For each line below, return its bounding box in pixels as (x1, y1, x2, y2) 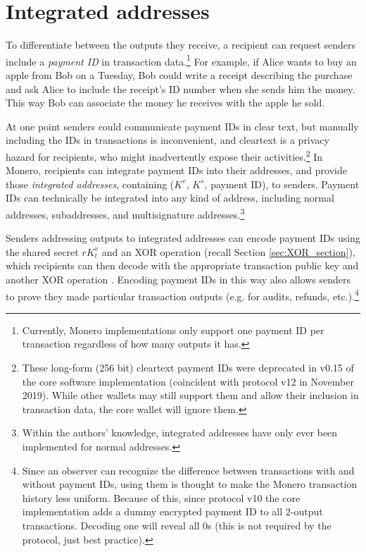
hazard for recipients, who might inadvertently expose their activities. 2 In (6, 147, 323, 164)
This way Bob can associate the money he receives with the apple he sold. (6, 95, 325, 110)
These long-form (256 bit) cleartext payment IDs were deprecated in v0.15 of (22, 360, 354, 375)
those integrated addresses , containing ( (6, 176, 175, 191)
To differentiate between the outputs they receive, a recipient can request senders (6, 37, 356, 52)
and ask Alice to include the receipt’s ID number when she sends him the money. (6, 81, 355, 96)
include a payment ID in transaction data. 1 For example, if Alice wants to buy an (6, 51, 357, 68)
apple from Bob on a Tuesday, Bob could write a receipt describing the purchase (6, 67, 353, 82)
